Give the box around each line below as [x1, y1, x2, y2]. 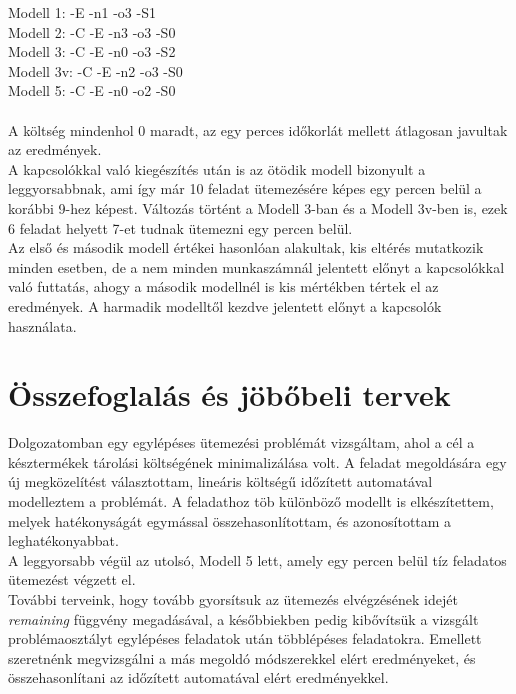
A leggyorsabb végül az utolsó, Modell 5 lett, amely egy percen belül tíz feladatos [8, 549, 507, 570]
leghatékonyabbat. [8, 530, 119, 551]
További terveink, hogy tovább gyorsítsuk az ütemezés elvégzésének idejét [8, 588, 458, 609]
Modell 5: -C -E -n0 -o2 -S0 [8, 80, 176, 101]
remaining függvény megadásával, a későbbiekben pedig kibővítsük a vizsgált [8, 608, 479, 629]
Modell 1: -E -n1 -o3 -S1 [8, 2, 156, 22]
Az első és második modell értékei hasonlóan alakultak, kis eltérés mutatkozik [8, 237, 484, 258]
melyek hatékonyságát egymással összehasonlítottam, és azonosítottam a [8, 510, 452, 531]
